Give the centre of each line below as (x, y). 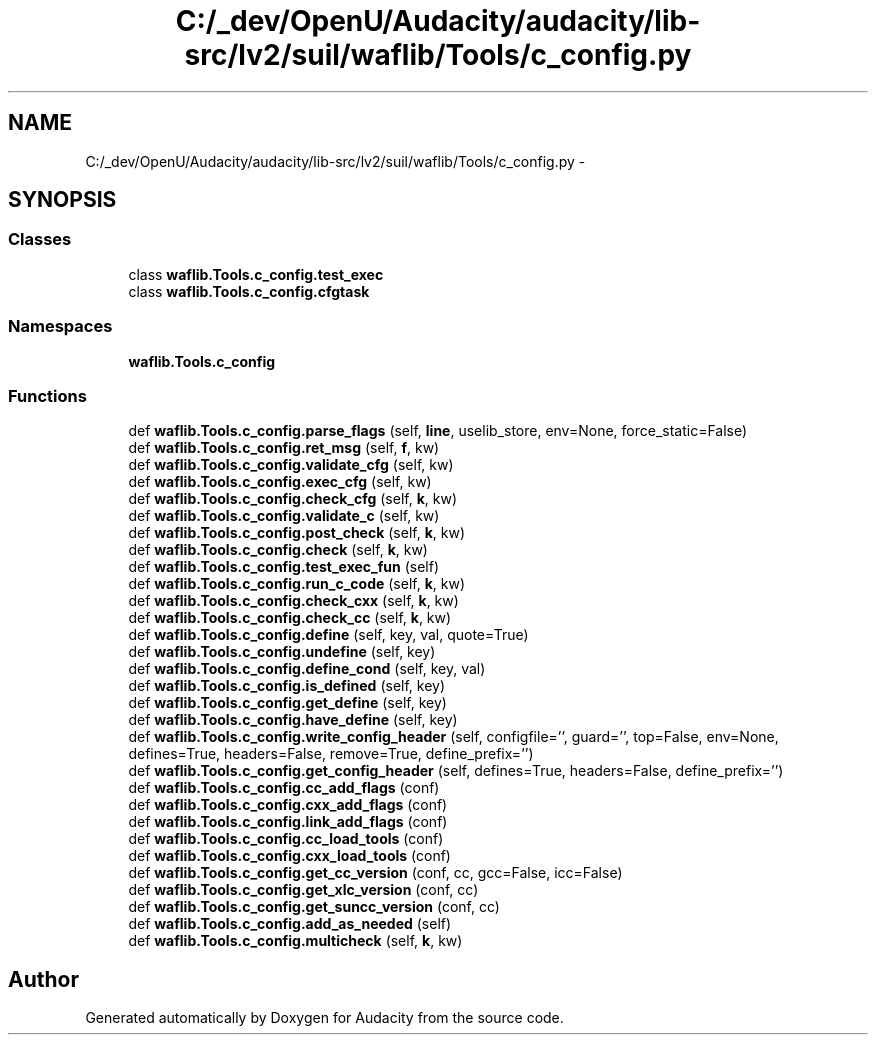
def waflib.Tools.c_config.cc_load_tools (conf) (286, 839)
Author (43, 979)
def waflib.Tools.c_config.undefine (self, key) (282, 652)
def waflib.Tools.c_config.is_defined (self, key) (287, 686)
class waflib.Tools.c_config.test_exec (256, 274)
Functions (47, 395)
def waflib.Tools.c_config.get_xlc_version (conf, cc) (303, 890)
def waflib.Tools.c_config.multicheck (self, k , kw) (295, 941)
